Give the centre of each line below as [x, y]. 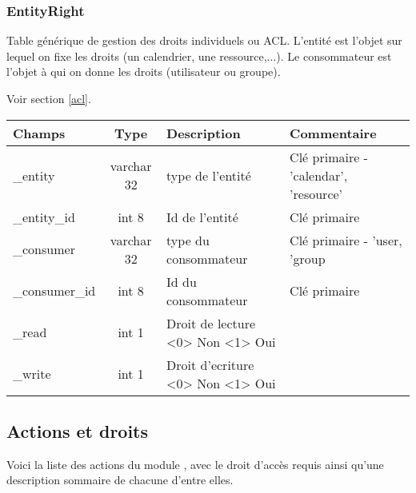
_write [32, 374]
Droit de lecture [211, 323]
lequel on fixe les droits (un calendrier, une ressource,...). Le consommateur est [199, 56]
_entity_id [44, 217]
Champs [39, 133]
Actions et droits [78, 430]
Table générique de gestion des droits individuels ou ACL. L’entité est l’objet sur [204, 40]
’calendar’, [319, 175]
